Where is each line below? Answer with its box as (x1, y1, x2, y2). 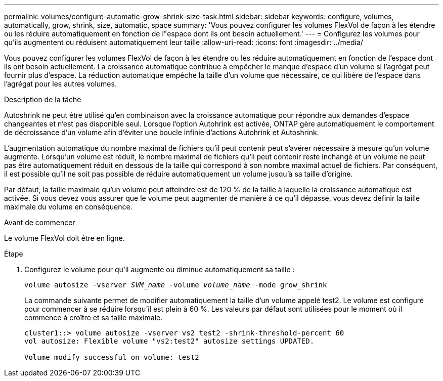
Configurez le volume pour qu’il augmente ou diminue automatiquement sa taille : (24, 265, 295, 274)
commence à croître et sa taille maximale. (24, 313, 163, 322)
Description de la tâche (4, 95, 81, 104)
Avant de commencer (4, 218, 75, 227)
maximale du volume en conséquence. (4, 202, 132, 211)
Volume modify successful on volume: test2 (24, 353, 199, 361)
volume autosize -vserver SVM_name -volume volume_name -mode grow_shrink (24, 281, 327, 289)
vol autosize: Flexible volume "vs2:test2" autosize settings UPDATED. (24, 337, 315, 345)
